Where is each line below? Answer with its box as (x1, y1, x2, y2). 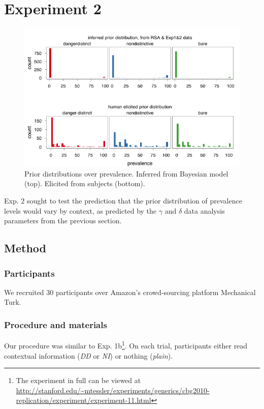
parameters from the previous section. (4, 215, 122, 226)
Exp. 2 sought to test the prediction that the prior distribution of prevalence (4, 195, 242, 206)
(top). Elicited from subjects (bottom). (24, 178, 145, 189)
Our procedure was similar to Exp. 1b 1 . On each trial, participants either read (4, 339, 248, 350)
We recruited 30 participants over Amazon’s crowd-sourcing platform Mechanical (4, 286, 256, 297)
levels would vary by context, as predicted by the (4, 205, 157, 216)
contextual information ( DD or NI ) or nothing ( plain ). (4, 350, 173, 361)
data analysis (184, 205, 225, 216)
